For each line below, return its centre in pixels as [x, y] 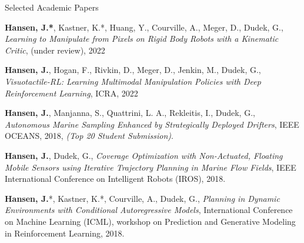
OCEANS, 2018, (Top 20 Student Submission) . [89, 136]
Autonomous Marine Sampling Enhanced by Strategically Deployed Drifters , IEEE [152, 124]
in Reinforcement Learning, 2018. [65, 233]
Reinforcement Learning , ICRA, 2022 [71, 93]
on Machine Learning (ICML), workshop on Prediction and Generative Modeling [150, 221]
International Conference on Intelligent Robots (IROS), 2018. [115, 179]
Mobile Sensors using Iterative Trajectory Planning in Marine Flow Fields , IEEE [151, 167]
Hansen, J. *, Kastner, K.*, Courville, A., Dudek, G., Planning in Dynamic [142, 198]
